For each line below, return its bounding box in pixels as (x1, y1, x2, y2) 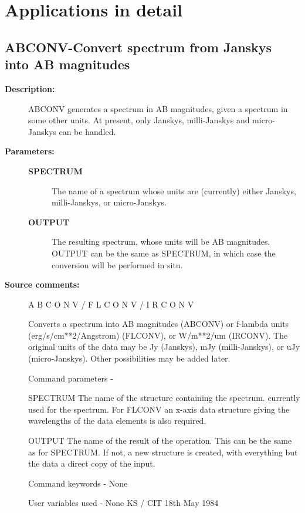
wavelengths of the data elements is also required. (28, 414, 206, 427)
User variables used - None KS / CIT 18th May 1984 (28, 497, 219, 509)
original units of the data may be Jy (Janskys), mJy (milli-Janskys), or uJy (28, 340, 300, 353)
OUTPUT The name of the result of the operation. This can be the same (28, 434, 292, 447)
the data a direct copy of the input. (28, 457, 155, 470)
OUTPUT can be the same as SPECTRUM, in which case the (52, 247, 276, 259)
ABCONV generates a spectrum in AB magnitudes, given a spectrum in (28, 102, 288, 114)
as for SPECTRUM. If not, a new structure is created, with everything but (28, 446, 298, 458)
